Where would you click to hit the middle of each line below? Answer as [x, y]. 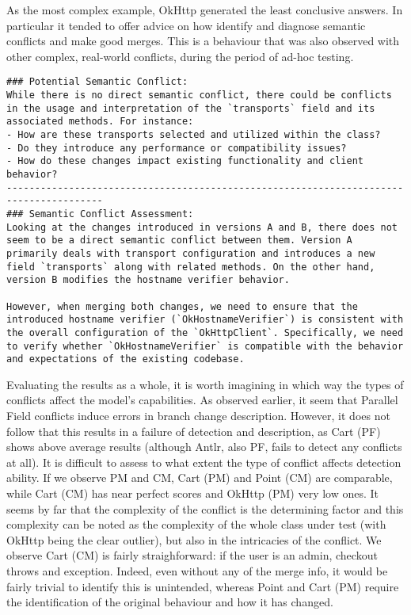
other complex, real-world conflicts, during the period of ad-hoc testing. [180, 56]
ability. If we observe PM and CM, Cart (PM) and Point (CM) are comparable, [200, 477]
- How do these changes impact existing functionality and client [185, 161]
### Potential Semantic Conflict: [97, 82]
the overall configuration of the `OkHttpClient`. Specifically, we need [205, 332]
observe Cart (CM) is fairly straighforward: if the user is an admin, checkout [192, 555]
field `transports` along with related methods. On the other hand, [191, 267]
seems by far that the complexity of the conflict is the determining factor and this [205, 508]
